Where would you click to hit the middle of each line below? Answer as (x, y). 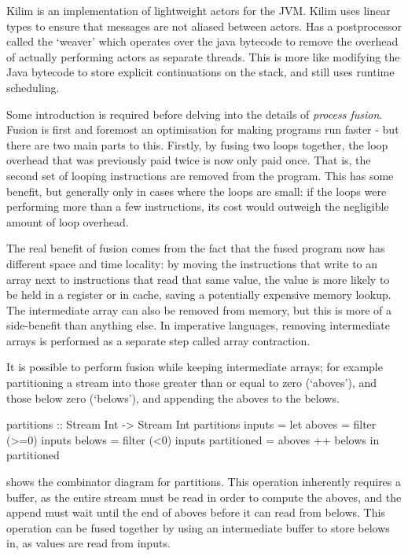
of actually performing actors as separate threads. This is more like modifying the (203, 56)
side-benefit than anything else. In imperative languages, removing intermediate (198, 325)
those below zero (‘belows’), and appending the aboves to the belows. (173, 398)
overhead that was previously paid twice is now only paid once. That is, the (189, 160)
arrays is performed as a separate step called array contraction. (158, 340)
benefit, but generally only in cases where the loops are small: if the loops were (197, 191)
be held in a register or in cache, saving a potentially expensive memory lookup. (199, 295)
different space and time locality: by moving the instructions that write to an (192, 263)
